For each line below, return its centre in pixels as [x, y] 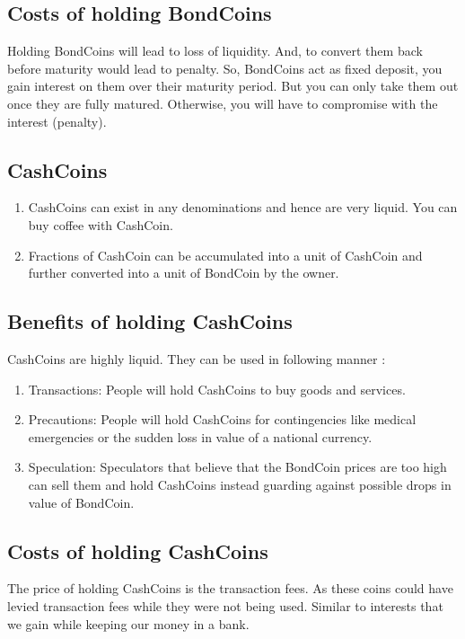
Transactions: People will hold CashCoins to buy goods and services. [217, 389]
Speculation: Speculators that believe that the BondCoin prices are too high [237, 467]
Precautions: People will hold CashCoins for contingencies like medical [222, 419]
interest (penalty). [57, 121]
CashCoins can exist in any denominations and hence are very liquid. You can [243, 207]
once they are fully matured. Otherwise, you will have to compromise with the [223, 103]
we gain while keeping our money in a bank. [128, 623]
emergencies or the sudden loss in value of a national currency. [200, 436]
